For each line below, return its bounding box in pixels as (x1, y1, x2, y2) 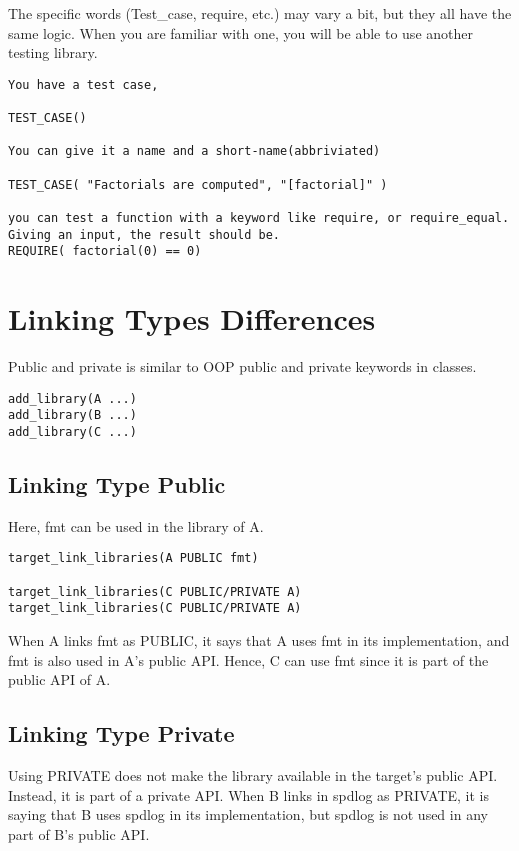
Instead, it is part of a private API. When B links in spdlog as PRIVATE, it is (8, 784, 490, 805)
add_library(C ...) (8, 425, 137, 440)
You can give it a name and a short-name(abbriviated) (8, 144, 381, 159)
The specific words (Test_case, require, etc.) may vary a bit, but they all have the (8, 3, 512, 23)
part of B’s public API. (8, 823, 150, 844)
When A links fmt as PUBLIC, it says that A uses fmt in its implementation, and (8, 630, 510, 651)
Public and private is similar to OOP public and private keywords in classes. (8, 356, 477, 377)
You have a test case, (8, 77, 159, 92)
